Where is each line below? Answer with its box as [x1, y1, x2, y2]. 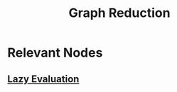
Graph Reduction [68, 5, 171, 21]
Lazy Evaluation [7, 73, 80, 85]
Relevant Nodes [7, 45, 103, 61]
